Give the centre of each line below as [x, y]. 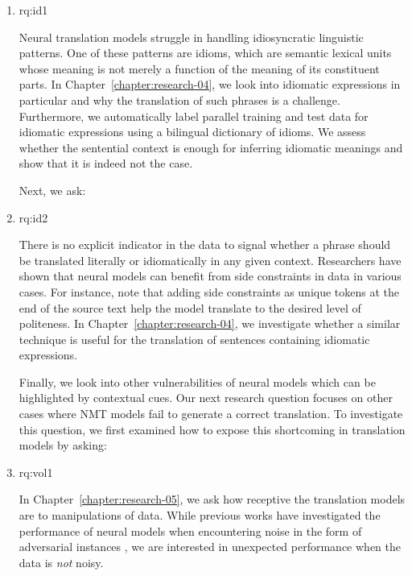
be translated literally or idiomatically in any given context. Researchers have [210, 260]
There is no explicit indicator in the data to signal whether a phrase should [205, 244]
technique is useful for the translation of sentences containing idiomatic [194, 339]
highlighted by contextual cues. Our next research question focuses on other [206, 398]
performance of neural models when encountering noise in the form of [190, 530]
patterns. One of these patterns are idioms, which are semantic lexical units [205, 53]
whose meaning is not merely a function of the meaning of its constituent [199, 68]
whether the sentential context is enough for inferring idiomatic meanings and [211, 147]
